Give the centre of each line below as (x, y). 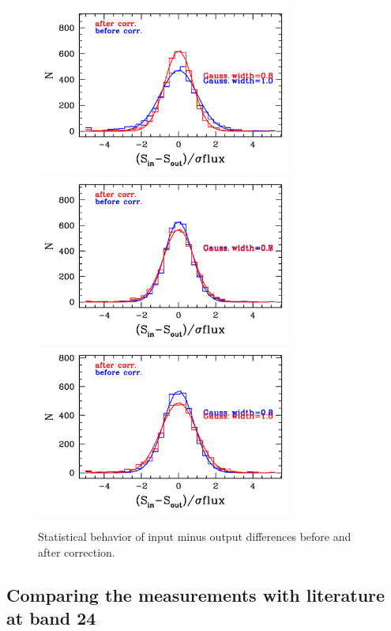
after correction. (77, 552)
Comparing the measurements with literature (196, 594)
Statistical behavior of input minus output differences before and (195, 537)
